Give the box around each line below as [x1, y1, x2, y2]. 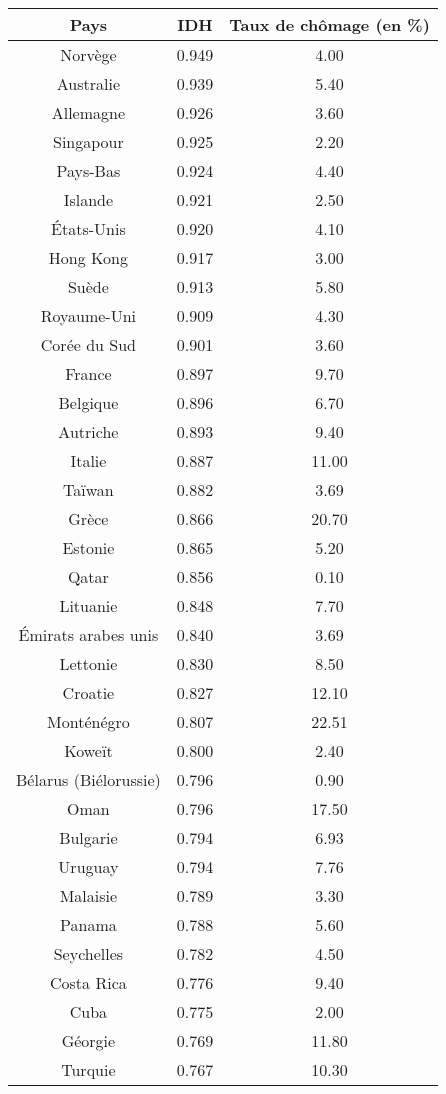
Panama [60, 913, 117, 936]
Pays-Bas [56, 159, 121, 182]
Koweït [64, 739, 113, 762]
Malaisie [59, 884, 118, 907]
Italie [70, 449, 107, 472]
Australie [56, 72, 121, 95]
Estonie [62, 536, 115, 559]
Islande [63, 188, 114, 211]
